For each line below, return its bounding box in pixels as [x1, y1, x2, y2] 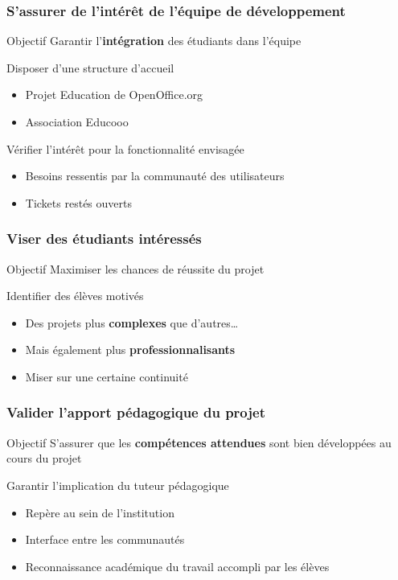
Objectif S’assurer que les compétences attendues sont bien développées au [6, 434, 392, 450]
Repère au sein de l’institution [25, 504, 174, 520]
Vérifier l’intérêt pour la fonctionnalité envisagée [6, 140, 244, 157]
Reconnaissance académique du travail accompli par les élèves [25, 557, 330, 574]
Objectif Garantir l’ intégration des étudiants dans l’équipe [6, 32, 302, 49]
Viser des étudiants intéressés [6, 228, 202, 249]
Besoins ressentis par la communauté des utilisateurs [25, 167, 285, 184]
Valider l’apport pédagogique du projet [6, 402, 265, 422]
